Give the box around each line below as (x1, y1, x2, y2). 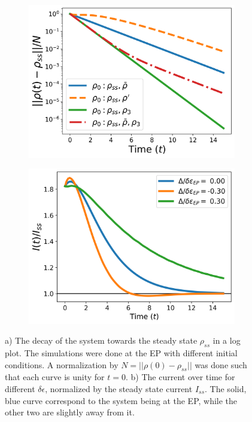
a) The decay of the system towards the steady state (5, 334, 198, 347)
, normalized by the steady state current (45, 382, 193, 395)
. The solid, (205, 382, 247, 395)
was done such (195, 358, 247, 371)
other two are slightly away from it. (5, 406, 135, 418)
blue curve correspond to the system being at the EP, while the (5, 394, 238, 406)
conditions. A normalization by (5, 358, 119, 371)
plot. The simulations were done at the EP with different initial (5, 346, 238, 359)
